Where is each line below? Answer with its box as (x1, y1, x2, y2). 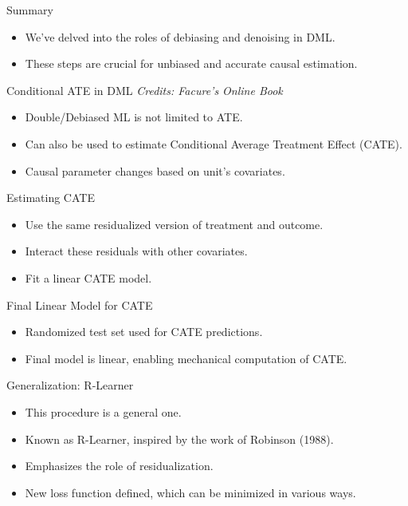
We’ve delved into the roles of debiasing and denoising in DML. (25, 28, 335, 45)
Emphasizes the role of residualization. (25, 457, 214, 474)
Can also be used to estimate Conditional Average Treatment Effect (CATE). (25, 135, 402, 152)
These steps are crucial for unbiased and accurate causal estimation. (25, 55, 358, 72)
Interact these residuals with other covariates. (25, 243, 248, 259)
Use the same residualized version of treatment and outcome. (25, 215, 324, 232)
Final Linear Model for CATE (6, 296, 153, 313)
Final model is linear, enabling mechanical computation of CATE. (25, 350, 347, 366)
